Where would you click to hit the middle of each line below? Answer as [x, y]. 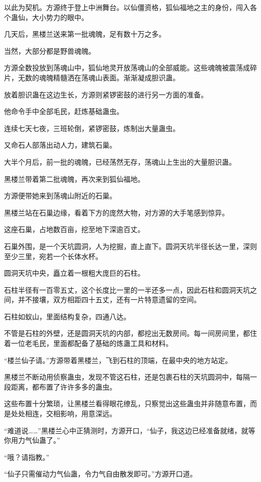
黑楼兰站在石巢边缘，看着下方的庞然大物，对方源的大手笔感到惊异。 [116, 212]
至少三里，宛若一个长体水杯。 [53, 256]
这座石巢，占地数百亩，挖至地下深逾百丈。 [74, 229]
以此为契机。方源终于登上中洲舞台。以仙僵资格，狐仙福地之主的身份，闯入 [127, 7]
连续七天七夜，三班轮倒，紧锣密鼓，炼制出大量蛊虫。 [92, 128]
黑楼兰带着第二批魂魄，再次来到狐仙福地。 [74, 178]
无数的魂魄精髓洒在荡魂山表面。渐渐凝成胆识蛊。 [99, 77]
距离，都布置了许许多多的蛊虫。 [63, 386]
